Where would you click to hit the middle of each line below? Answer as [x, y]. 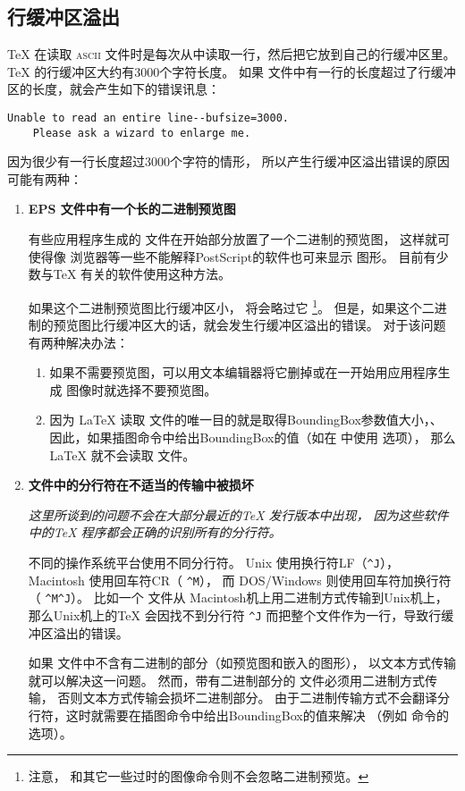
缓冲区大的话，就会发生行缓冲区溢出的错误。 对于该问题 [281, 325]
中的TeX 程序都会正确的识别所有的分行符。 [155, 532]
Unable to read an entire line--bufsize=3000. [148, 118]
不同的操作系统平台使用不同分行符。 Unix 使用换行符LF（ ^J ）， [213, 563]
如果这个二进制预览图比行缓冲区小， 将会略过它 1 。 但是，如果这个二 [231, 306]
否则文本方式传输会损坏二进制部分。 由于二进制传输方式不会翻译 [248, 698]
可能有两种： [45, 178]
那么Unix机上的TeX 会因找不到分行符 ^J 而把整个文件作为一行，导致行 [235, 615]
